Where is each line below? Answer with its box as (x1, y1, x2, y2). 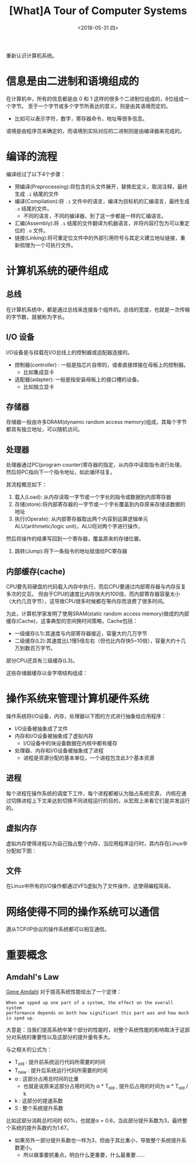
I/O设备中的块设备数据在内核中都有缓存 (23, 740, 118, 747)
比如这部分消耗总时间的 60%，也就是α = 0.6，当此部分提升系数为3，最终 (6, 1117, 183, 1124)
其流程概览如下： (6, 481, 47, 488)
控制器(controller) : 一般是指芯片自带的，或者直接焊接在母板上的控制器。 (14, 361, 189, 368)
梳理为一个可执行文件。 (19, 241, 76, 248)
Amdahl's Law (6, 972, 60, 982)
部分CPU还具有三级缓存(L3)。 (6, 657, 78, 664)
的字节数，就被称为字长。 (6, 313, 68, 320)
